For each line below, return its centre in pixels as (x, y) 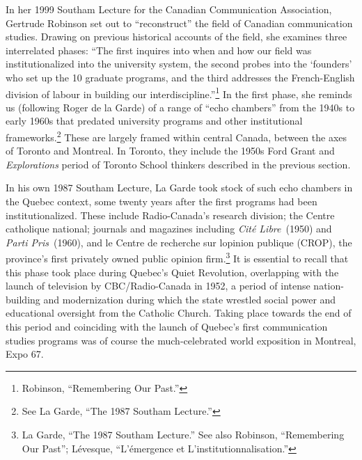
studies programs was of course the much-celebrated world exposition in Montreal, (181, 340)
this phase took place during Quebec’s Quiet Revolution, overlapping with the (172, 272)
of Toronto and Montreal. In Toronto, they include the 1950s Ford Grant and (170, 151)
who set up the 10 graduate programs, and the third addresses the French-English (180, 77)
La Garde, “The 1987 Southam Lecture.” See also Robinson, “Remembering (183, 434)
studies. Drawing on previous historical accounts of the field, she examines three (176, 37)
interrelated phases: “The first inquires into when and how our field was (159, 50)
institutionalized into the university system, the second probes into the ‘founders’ (179, 64)
